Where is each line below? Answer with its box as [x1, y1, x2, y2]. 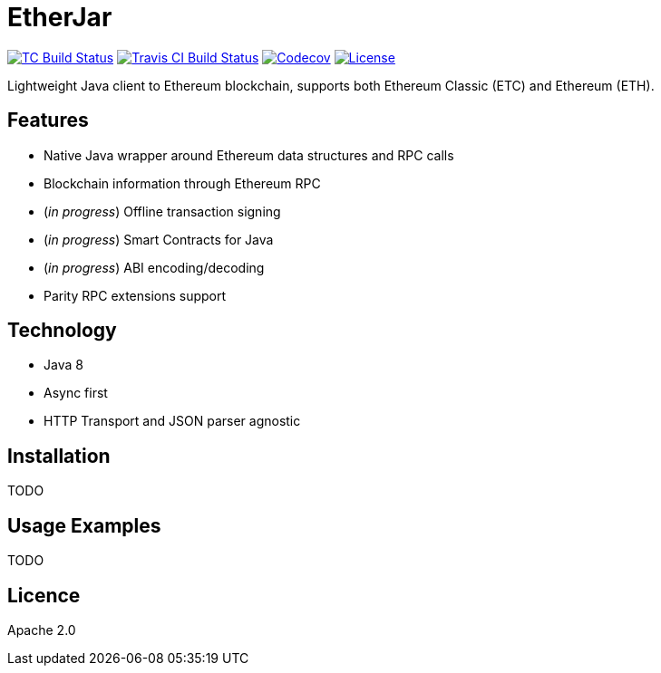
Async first [44, 385, 108, 401]
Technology [7, 319, 117, 342]
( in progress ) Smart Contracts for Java [44, 231, 274, 247]
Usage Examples [7, 514, 161, 537]
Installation [7, 444, 111, 467]
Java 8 [44, 357, 83, 373]
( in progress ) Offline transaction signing [44, 203, 281, 219]
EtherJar [7, 2, 112, 33]
